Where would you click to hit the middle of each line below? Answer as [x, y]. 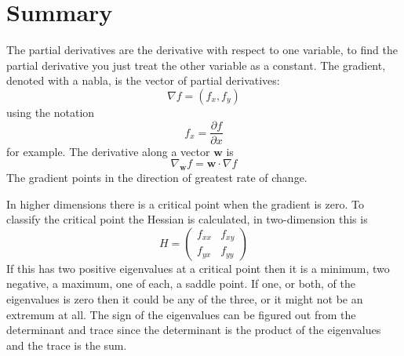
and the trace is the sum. [67, 345]
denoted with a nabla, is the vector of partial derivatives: [143, 80]
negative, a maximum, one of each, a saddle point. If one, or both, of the [181, 283]
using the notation [51, 112]
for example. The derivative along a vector [108, 151]
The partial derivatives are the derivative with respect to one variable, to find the [202, 50]
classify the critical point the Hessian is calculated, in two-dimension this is [187, 219]
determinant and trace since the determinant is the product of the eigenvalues [194, 330]
